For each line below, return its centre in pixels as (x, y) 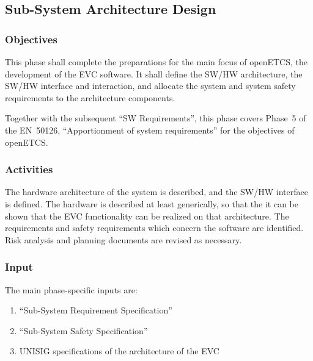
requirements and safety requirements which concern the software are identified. (154, 228)
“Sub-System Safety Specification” (83, 330)
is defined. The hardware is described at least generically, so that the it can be (152, 203)
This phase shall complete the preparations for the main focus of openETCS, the (156, 62)
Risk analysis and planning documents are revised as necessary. (123, 239)
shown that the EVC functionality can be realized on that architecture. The (147, 216)
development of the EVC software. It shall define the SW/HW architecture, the (154, 73)
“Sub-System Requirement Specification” (96, 310)
